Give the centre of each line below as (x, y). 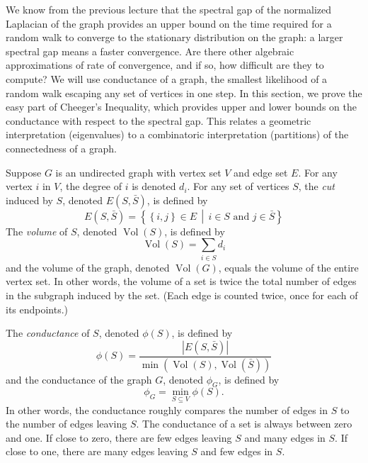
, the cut (317, 186)
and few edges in (237, 451)
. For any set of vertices (238, 186)
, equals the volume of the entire (288, 267)
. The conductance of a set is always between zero (244, 424)
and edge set (261, 172)
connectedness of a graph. (61, 148)
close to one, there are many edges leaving (97, 451)
